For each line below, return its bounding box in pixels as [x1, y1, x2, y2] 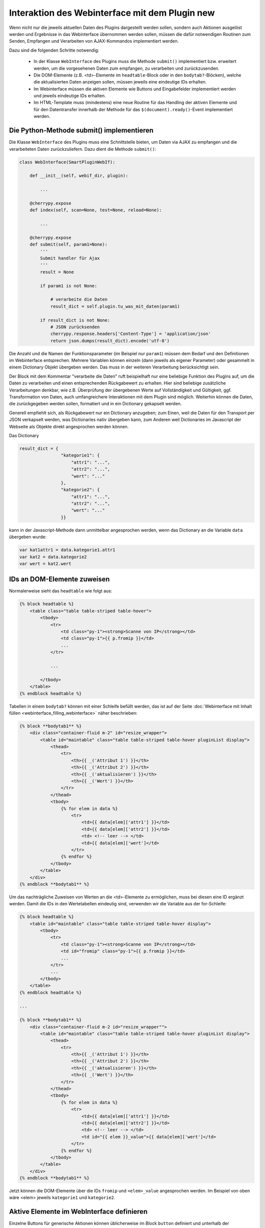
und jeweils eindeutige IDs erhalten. [33, 93, 106, 99]
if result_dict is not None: [40, 317, 110, 323]
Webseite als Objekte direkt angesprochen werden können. [9, 423, 129, 429]
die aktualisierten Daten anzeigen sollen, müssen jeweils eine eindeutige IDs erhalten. [33, 79, 207, 85]
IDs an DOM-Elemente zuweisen [9, 575, 110, 584]
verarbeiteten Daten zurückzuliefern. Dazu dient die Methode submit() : [9, 146, 157, 152]
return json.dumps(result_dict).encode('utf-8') [50, 338, 170, 343]
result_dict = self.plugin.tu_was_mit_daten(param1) [50, 304, 180, 309]
